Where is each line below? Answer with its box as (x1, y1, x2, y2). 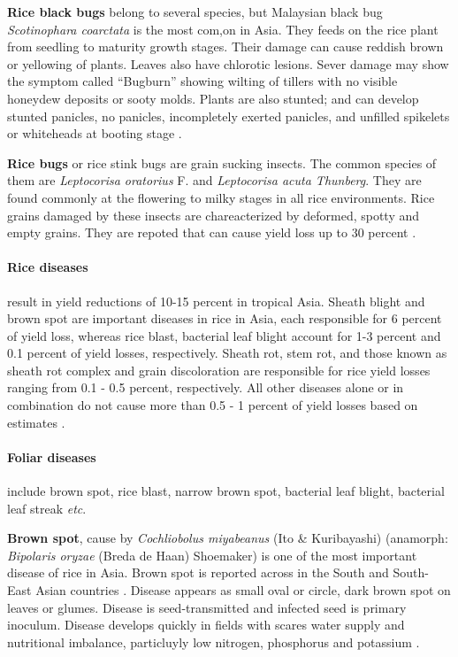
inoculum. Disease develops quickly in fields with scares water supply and (7, 615, 405, 634)
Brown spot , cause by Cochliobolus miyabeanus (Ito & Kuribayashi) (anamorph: (7, 529, 448, 547)
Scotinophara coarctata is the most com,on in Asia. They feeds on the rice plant (7, 19, 439, 38)
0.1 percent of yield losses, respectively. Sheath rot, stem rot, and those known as (7, 344, 447, 362)
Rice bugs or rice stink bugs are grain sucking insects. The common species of (7, 153, 437, 172)
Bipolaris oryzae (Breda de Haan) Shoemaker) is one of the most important (7, 545, 417, 564)
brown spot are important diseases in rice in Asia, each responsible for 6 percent (7, 309, 442, 328)
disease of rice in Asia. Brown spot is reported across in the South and (7, 563, 389, 582)
